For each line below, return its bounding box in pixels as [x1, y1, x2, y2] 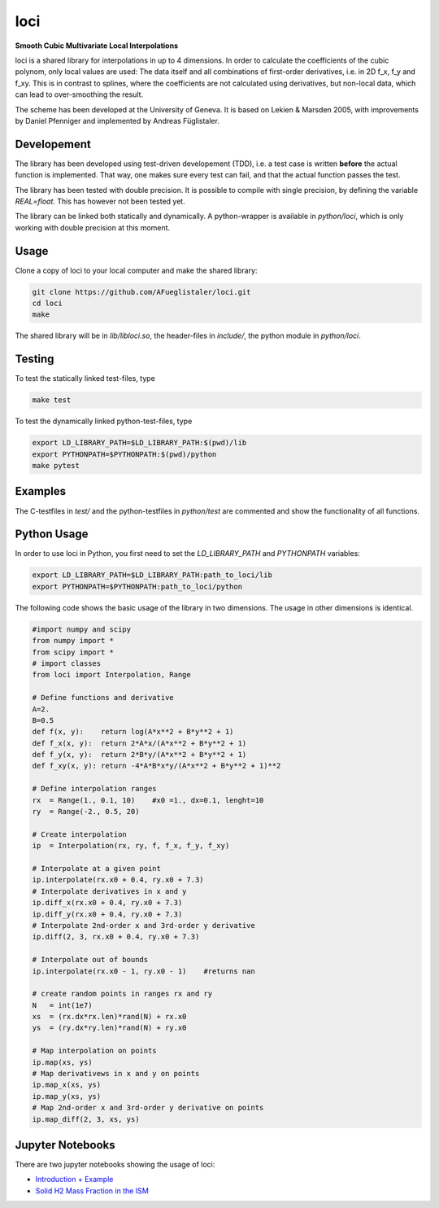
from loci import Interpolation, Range [32, 670, 191, 680]
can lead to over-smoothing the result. [15, 90, 144, 99]
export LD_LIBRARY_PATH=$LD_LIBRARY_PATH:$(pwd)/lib [32, 438, 247, 448]
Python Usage [15, 527, 89, 541]
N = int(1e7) [32, 1000, 93, 1009]
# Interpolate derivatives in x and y [32, 886, 187, 895]
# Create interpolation [32, 829, 128, 838]
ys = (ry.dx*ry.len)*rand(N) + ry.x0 [32, 1023, 187, 1033]
